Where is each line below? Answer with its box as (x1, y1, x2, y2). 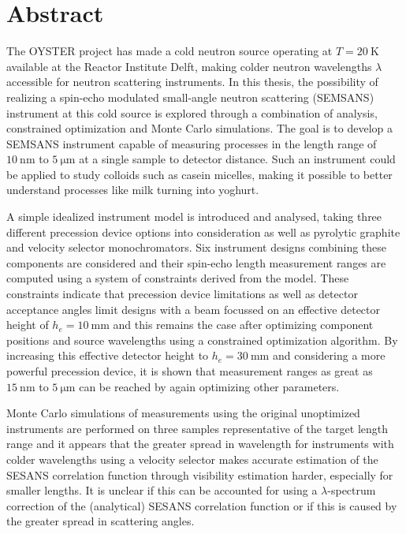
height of (6, 316, 49, 333)
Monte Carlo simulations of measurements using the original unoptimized (6, 405, 360, 421)
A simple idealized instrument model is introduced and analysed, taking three (6, 208, 382, 225)
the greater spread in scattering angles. (6, 513, 195, 529)
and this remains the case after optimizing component (113, 316, 374, 333)
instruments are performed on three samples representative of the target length (6, 420, 389, 436)
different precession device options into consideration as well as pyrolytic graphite (6, 223, 400, 240)
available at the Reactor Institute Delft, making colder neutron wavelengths (6, 58, 372, 74)
